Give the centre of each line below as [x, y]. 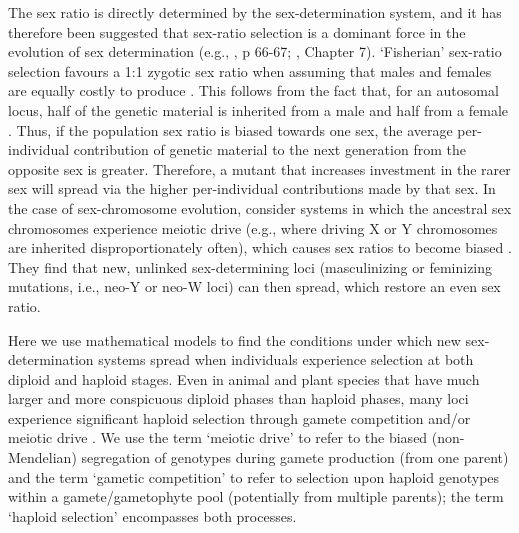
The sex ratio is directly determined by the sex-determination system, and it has [255, 12]
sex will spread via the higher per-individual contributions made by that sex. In [252, 188]
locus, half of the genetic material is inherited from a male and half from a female [258, 109]
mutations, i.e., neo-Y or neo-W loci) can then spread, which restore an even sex [254, 286]
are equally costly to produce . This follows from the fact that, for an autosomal [253, 90]
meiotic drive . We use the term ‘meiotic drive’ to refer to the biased [218, 437]
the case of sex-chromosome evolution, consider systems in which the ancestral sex [260, 207]
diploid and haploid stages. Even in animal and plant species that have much [244, 378]
